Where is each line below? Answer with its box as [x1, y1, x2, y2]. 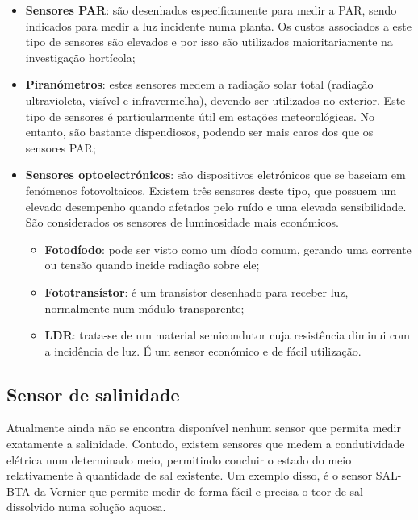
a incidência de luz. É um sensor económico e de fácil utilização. [44, 342, 362, 359]
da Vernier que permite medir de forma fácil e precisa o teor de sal [34, 482, 363, 499]
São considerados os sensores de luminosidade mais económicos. [25, 214, 339, 231]
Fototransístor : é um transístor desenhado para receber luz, [44, 283, 349, 300]
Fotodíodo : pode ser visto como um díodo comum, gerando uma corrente [44, 240, 412, 257]
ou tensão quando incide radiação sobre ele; [44, 256, 260, 273]
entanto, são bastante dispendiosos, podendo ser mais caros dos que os [25, 123, 374, 140]
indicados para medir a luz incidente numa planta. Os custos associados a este [25, 17, 412, 34]
